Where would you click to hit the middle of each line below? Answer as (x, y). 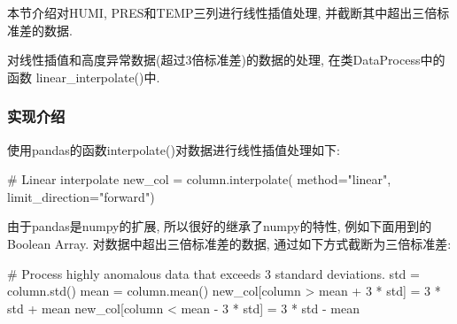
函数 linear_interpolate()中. (84, 77)
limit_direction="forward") (81, 196)
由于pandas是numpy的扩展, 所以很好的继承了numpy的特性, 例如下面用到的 (220, 226)
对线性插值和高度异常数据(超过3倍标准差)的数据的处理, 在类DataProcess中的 (226, 60)
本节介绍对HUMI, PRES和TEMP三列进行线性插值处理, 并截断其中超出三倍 (222, 12)
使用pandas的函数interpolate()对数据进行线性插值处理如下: (174, 149)
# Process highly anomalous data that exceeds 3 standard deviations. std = (213, 273)
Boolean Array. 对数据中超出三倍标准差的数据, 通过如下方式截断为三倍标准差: (229, 243)
